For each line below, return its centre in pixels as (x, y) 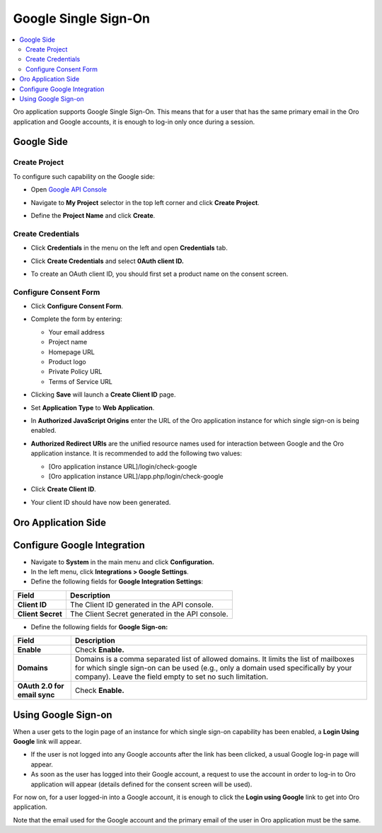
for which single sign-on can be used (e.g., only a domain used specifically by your (213, 668)
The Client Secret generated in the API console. (149, 614)
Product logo (67, 362)
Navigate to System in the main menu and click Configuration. (123, 561)
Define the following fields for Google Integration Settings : (117, 582)
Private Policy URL (75, 372)
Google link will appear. (47, 742)
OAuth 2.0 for (41, 686)
